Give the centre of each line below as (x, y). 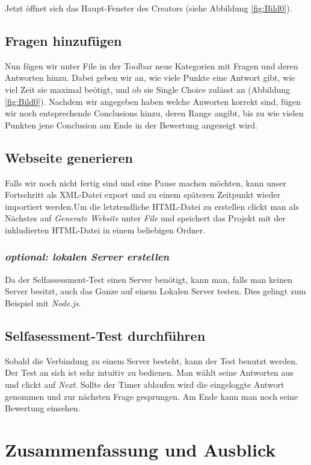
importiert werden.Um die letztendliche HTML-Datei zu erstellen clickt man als (152, 206)
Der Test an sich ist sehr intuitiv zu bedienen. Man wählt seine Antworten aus (149, 372)
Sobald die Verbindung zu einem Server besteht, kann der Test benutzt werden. (151, 360)
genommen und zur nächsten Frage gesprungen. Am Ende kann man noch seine (152, 396)
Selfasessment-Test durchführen (105, 335)
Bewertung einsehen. (43, 408)
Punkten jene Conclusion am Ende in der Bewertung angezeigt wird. (131, 125)
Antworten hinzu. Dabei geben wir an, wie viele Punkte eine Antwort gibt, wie (150, 77)
